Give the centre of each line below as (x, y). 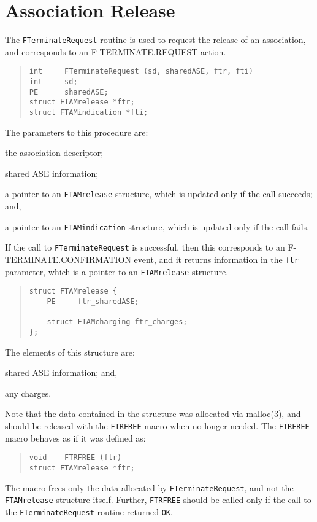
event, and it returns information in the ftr (216, 259)
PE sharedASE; (69, 92)
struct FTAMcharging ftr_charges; (117, 322)
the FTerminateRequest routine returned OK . (89, 511)
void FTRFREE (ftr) (75, 458)
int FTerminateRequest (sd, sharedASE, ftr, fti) (141, 72)
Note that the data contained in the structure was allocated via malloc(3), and (153, 414)
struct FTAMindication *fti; (89, 112)
